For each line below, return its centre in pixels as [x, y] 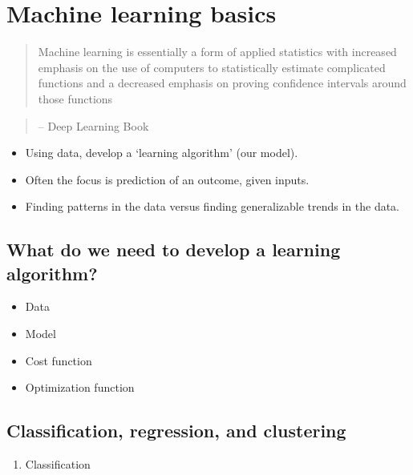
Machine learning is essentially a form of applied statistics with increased [217, 52]
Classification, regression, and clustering [176, 431]
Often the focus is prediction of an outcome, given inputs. [167, 179]
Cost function [59, 360]
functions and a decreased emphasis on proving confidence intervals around [222, 83]
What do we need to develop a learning [174, 250]
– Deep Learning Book [93, 125]
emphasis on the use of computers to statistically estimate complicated [212, 67]
